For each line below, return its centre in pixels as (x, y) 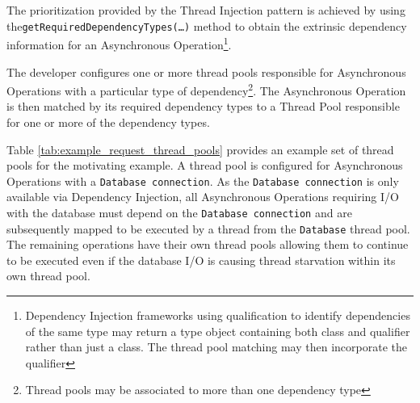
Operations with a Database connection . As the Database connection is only (203, 181)
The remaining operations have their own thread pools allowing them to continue (208, 244)
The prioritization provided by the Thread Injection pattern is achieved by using (206, 10)
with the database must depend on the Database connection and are (179, 212)
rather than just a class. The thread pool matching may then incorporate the (216, 347)
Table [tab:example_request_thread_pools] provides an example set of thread (200, 149)
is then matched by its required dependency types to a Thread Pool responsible (203, 106)
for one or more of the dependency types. (108, 122)
